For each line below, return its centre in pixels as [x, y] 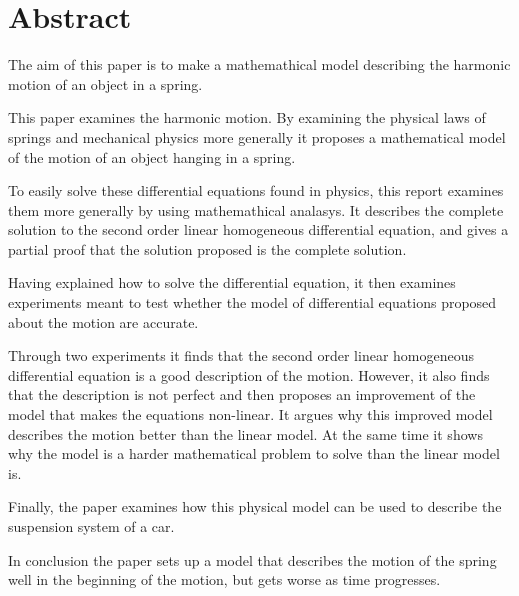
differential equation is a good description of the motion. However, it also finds [249, 374]
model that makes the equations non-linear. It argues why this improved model [250, 414]
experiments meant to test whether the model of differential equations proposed [252, 302]
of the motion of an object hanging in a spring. [152, 156]
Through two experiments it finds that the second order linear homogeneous [241, 355]
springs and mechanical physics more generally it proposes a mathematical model [257, 136]
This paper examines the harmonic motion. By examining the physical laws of [247, 117]
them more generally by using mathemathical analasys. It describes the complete [256, 209]
